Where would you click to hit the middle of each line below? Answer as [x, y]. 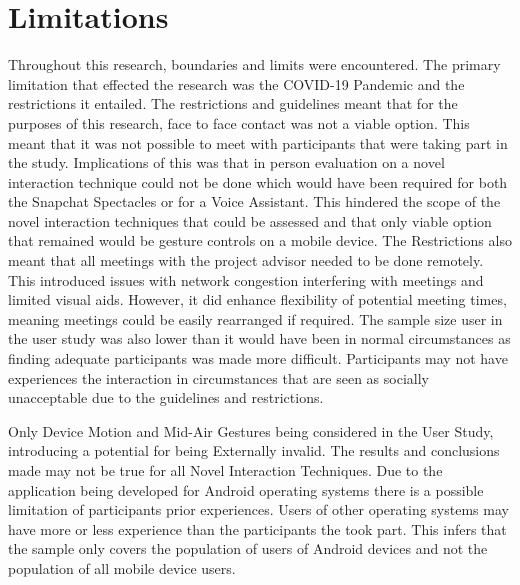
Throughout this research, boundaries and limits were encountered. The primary [254, 64]
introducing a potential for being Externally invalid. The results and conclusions [254, 450]
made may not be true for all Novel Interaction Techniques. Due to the [225, 470]
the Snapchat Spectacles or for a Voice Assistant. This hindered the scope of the [254, 201]
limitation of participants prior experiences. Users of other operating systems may [258, 509]
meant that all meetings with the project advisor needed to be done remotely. [246, 260]
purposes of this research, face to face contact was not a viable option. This [239, 122]
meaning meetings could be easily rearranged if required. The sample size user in [255, 318]
